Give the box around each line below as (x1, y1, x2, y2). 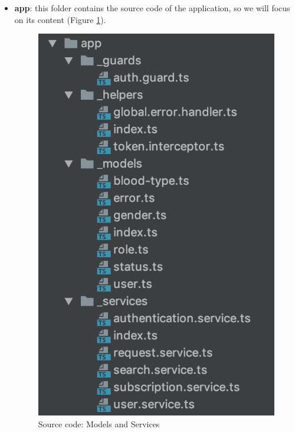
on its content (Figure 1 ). (14, 13, 106, 25)
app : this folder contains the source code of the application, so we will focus (14, 2, 290, 14)
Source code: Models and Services (38, 417, 160, 430)
